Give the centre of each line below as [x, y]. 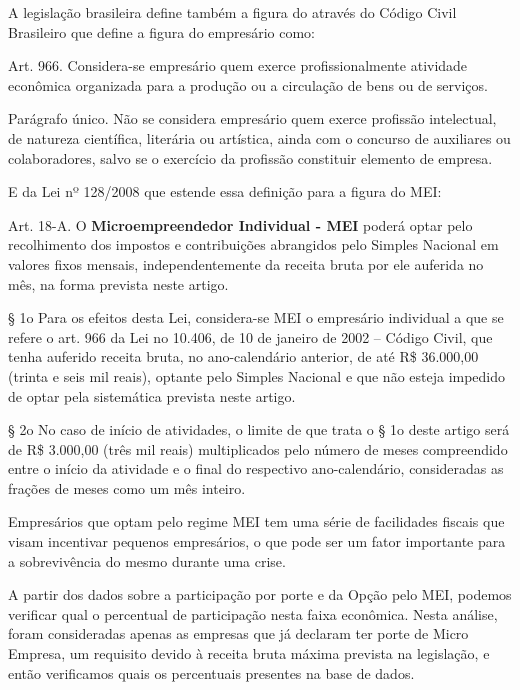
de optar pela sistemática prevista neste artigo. [152, 395]
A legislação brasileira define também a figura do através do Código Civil [232, 12]
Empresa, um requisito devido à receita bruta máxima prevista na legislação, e [249, 653]
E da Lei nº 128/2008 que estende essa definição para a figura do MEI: [225, 191]
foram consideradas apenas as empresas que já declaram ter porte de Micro [238, 633]
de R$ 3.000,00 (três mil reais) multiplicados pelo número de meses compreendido [258, 448]
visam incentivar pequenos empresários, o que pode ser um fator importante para [257, 541]
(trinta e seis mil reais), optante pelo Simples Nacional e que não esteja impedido [257, 375]
